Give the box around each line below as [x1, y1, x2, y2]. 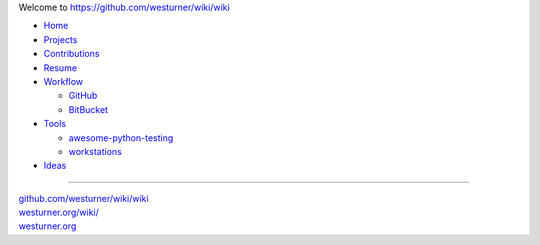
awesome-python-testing [68, 131, 174, 144]
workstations [68, 145, 122, 157]
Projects [43, 33, 78, 45]
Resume [43, 61, 78, 74]
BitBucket [68, 103, 109, 115]
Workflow [43, 75, 84, 87]
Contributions [43, 48, 100, 60]
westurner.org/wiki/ [18, 206, 99, 219]
